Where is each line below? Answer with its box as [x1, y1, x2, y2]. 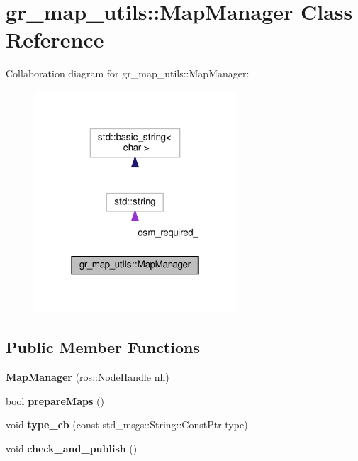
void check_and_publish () [6, 440, 138, 455]
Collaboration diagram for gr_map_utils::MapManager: [6, 66, 250, 81]
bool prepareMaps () [6, 393, 104, 408]
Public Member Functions [6, 336, 200, 358]
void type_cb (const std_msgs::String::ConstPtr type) [6, 417, 248, 432]
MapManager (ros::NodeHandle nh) [6, 370, 169, 384]
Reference [6, 25, 104, 54]
